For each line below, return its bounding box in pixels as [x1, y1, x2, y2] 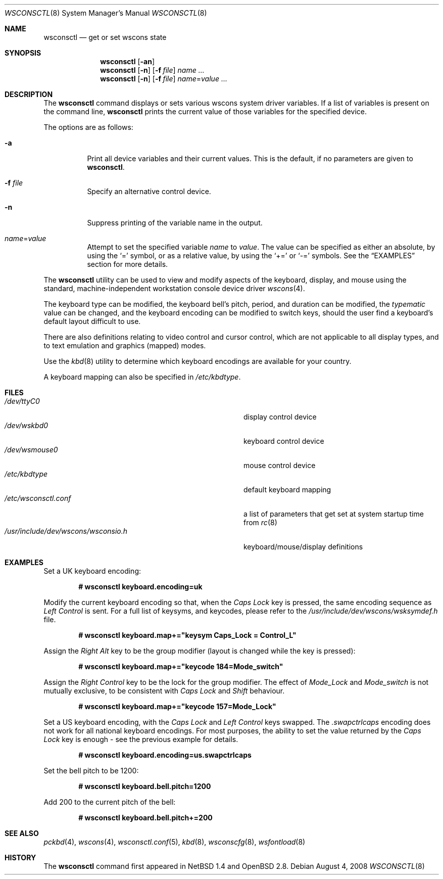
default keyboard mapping [243, 485, 331, 494]
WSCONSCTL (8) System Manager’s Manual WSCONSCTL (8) [5, 9, 207, 17]
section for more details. [87, 260, 168, 268]
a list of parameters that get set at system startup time [243, 510, 424, 518]
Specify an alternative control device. [87, 187, 211, 196]
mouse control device [243, 461, 316, 470]
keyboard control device [243, 437, 324, 445]
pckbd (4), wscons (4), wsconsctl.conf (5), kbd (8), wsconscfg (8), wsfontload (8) [43, 838, 306, 846]
